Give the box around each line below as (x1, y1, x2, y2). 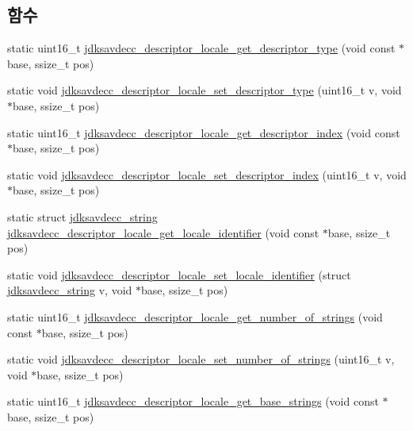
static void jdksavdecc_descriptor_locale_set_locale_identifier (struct (7, 266, 351, 283)
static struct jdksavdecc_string (7, 208, 158, 225)
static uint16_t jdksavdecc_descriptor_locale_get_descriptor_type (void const (7, 40, 396, 56)
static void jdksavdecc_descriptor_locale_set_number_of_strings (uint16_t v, (7, 351, 395, 368)
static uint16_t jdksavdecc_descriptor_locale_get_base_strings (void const (7, 393, 379, 410)
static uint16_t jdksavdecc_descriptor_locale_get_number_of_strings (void (7, 308, 383, 325)
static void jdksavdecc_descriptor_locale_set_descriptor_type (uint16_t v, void (7, 82, 402, 98)
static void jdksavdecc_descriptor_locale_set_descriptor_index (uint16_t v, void (7, 166, 407, 183)
